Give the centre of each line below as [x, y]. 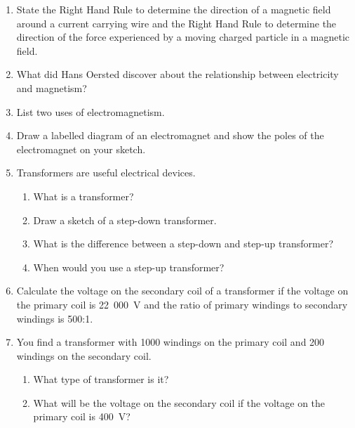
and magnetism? [52, 87]
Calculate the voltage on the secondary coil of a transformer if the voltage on [182, 291]
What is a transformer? [83, 196]
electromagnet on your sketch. [81, 149]
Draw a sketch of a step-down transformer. [125, 220]
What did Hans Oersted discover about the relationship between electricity [177, 74]
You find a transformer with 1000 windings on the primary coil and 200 [170, 342]
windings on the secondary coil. [84, 355]
